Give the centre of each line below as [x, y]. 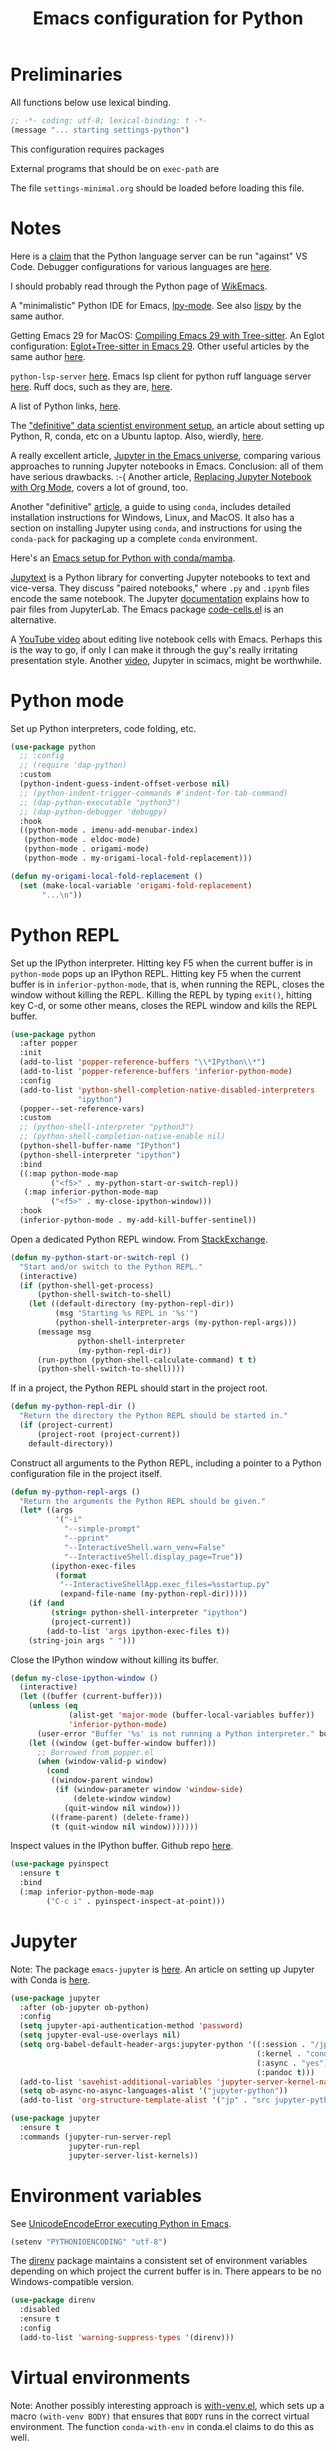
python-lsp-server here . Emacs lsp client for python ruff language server [161, 376]
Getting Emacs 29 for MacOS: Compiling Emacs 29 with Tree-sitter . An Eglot [167, 335]
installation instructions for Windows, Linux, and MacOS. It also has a [152, 517]
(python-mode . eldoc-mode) [82, 840]
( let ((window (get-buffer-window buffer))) [122, 1743]
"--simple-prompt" [102, 1529]
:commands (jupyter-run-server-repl [95, 2137]
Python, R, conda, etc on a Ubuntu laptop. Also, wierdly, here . [137, 436]
